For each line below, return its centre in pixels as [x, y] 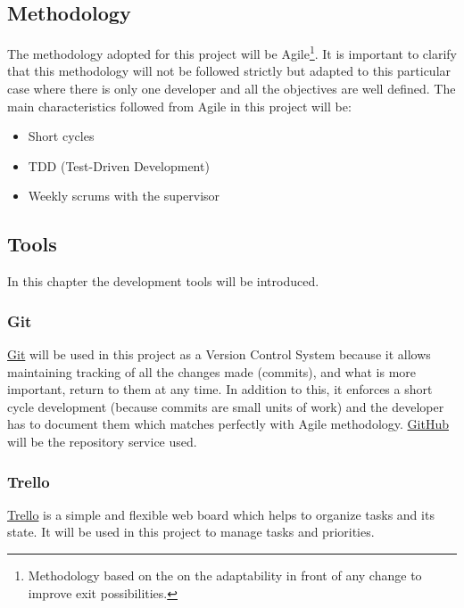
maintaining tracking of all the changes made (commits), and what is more [212, 371]
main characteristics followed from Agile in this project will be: [179, 106]
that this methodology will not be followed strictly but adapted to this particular [229, 71]
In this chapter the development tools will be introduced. [163, 281]
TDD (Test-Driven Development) [119, 165]
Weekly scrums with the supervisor [124, 196]
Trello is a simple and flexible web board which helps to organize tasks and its [221, 514]
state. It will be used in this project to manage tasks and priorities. [191, 532]
